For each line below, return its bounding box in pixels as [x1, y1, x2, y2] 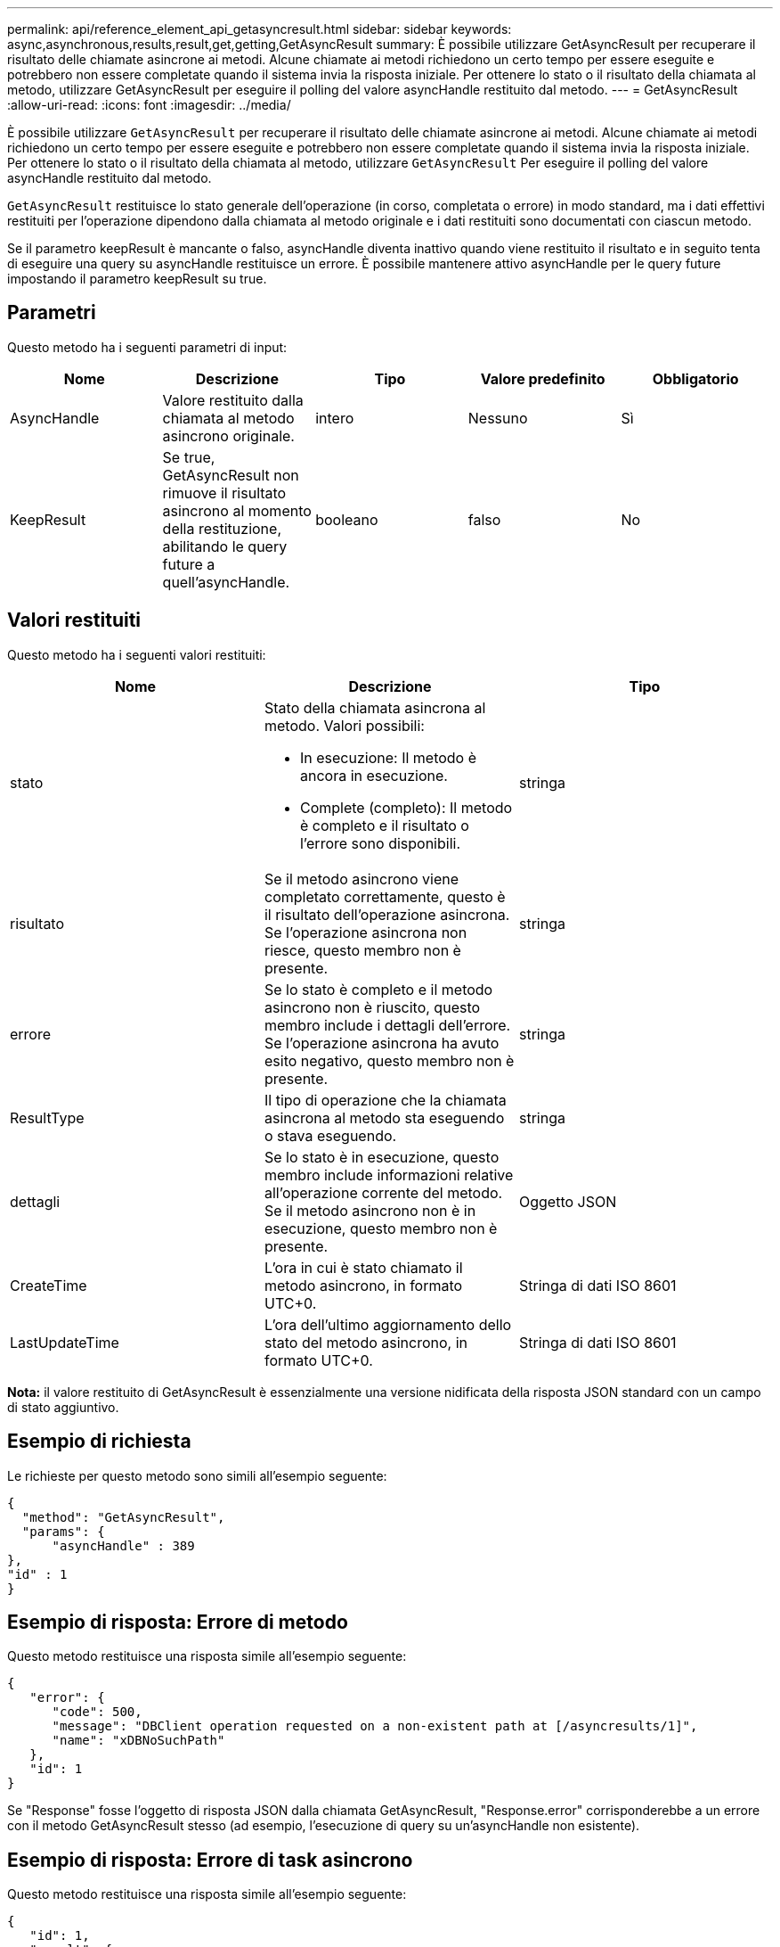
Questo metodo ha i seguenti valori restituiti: [7, 646, 266, 662]
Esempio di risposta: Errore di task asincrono [7, 1848, 413, 1871]
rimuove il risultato [162, 483, 287, 502]
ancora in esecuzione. [299, 766, 448, 785]
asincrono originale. [162, 426, 295, 445]
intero [315, 408, 354, 427]
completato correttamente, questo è [264, 887, 506, 906]
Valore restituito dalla [162, 390, 304, 409]
